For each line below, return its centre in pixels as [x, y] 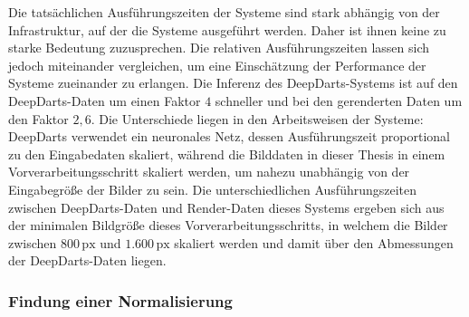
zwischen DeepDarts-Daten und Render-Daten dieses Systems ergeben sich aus [226, 207]
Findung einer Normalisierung [120, 300]
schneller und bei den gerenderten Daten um [339, 100]
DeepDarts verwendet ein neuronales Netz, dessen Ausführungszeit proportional [229, 136]
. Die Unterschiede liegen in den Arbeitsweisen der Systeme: [257, 118]
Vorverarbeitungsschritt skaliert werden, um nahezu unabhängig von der [209, 172]
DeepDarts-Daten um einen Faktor [105, 100]
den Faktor [38, 118]
